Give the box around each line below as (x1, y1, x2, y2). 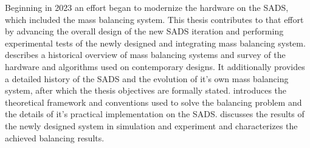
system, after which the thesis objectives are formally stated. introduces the (5, 84, 287, 97)
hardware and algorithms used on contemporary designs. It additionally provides (5, 60, 305, 72)
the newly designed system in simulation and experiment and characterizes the (5, 119, 298, 132)
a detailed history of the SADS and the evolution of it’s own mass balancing (5, 72, 289, 85)
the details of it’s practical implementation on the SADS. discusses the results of (5, 108, 305, 120)
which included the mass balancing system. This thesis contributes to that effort (5, 13, 304, 25)
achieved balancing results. (5, 131, 105, 144)
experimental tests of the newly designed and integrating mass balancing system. (5, 36, 306, 49)
